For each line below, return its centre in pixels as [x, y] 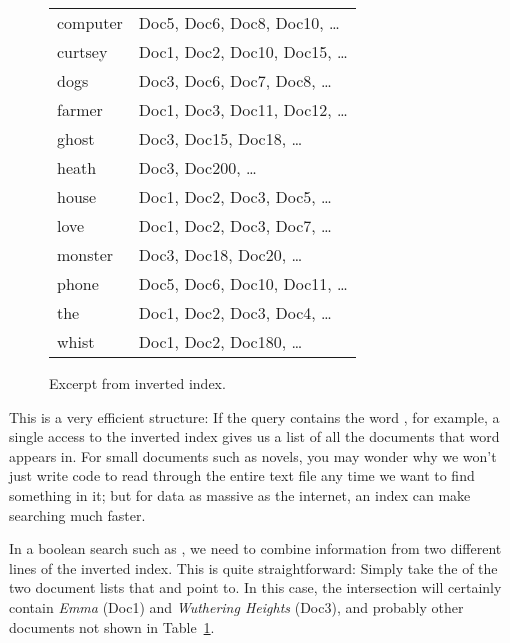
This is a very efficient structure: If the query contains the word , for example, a [254, 416]
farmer [80, 109]
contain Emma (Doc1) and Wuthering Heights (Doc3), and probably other [236, 606]
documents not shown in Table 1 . [112, 626]
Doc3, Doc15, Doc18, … [220, 138]
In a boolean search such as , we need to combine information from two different [255, 548]
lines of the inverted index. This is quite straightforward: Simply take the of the [253, 567]
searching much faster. [77, 514]
